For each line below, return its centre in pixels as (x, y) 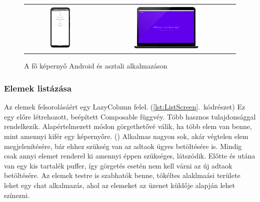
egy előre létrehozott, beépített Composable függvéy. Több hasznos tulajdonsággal (130, 116)
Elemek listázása (38, 88)
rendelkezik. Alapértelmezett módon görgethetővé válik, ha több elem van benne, (128, 126)
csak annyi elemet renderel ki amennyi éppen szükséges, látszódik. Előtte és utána (130, 156)
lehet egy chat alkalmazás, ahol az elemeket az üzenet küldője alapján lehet (120, 185)
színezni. (17, 195)
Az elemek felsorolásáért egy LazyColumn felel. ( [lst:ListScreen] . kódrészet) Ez (125, 107)
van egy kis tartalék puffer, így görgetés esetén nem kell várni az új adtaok (118, 165)
